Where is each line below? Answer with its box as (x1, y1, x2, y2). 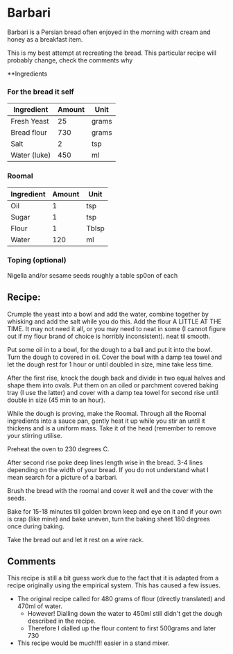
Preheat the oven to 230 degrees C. (7, 444, 110, 453)
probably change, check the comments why (7, 56, 133, 64)
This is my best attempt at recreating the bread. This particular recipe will (7, 49, 217, 57)
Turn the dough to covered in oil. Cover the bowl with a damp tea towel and (7, 353, 223, 361)
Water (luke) (10, 151, 51, 160)
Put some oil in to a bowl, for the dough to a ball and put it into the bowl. (7, 345, 213, 353)
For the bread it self (7, 87, 74, 97)
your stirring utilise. (7, 431, 62, 439)
